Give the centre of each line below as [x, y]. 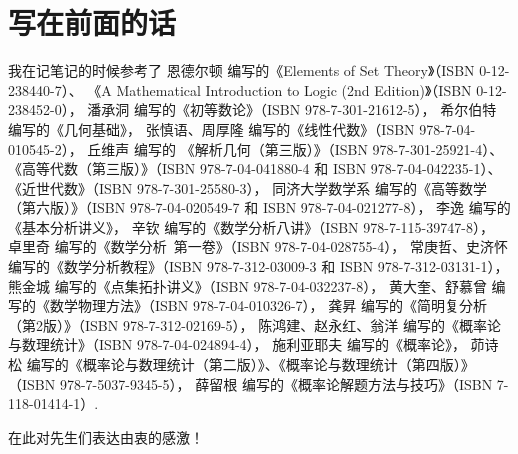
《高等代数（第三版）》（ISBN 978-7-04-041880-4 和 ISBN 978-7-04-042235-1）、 [255, 168]
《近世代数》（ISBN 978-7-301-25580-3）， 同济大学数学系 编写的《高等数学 [247, 187]
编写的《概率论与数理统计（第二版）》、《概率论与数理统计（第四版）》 [250, 364]
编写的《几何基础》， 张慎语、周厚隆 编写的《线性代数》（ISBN [211, 128]
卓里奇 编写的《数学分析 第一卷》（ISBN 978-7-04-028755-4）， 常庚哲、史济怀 [258, 246]
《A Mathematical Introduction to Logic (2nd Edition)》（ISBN [279, 89]
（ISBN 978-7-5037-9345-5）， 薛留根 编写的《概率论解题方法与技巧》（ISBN [250, 383]
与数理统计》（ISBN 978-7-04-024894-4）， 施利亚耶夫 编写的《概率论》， [237, 344]
